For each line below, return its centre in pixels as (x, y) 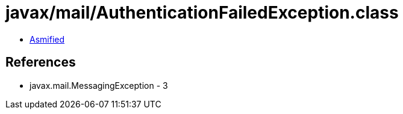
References (41, 62)
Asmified (47, 39)
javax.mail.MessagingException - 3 (99, 85)
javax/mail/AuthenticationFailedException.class (202, 13)
